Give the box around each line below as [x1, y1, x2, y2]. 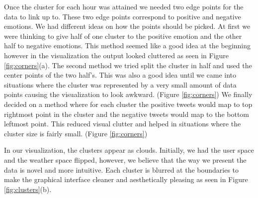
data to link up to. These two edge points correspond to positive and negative [4, 11, 241, 21]
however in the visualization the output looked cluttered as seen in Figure [4, 50, 229, 60]
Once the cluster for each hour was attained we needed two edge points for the [4, 1, 244, 11]
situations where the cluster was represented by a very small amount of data [4, 79, 237, 90]
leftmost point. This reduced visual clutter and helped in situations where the [4, 118, 241, 129]
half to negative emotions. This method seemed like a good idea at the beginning [4, 40, 251, 51]
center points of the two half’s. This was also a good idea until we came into [4, 70, 237, 80]
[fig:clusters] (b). [4, 184, 52, 194]
